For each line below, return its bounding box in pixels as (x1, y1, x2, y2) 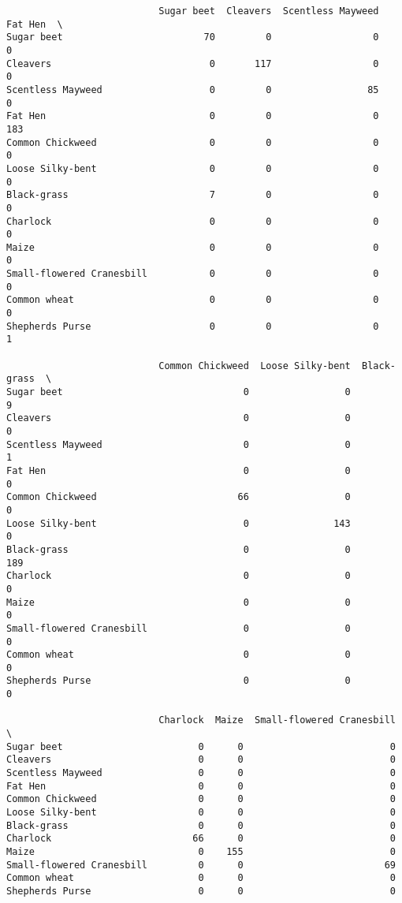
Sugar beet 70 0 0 (6, 32, 379, 43)
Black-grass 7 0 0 (6, 189, 379, 201)
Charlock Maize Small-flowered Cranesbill (158, 715, 396, 726)
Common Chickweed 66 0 (6, 491, 351, 503)
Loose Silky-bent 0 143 (6, 517, 351, 529)
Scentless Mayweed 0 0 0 (6, 767, 396, 779)
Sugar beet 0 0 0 (6, 741, 396, 752)
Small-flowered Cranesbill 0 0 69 (6, 859, 396, 871)
